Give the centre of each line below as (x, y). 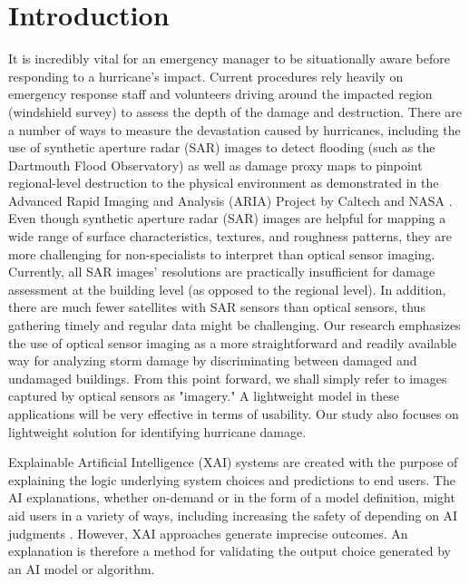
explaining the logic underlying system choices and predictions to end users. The (232, 479)
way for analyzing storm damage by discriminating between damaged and (213, 360)
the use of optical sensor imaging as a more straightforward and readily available (233, 342)
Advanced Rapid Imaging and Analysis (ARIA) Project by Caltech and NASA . (230, 200)
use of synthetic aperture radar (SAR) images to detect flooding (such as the (222, 147)
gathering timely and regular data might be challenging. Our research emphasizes (234, 325)
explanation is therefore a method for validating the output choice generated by (230, 551)
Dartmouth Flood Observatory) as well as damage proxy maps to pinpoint (215, 165)
